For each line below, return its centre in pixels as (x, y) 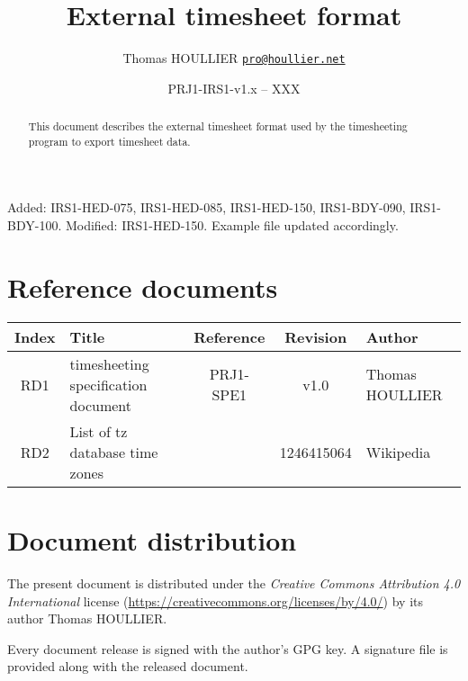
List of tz (99, 431)
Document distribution (152, 539)
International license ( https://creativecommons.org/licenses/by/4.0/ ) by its (216, 600)
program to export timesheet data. (109, 141)
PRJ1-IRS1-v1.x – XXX (234, 88)
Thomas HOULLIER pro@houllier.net (234, 58)
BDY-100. (35, 225)
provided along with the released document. (128, 666)
